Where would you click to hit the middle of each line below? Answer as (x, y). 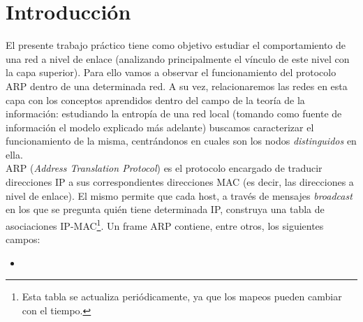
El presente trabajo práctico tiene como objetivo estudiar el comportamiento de (176, 45)
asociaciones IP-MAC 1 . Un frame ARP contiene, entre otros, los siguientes (165, 224)
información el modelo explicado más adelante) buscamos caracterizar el (160, 127)
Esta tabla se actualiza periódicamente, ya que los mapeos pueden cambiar (182, 297)
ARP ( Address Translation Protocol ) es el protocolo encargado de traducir (164, 168)
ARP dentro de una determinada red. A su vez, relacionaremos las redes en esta (177, 86)
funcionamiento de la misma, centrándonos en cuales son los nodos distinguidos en (181, 141)
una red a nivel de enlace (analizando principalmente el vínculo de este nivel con (178, 58)
